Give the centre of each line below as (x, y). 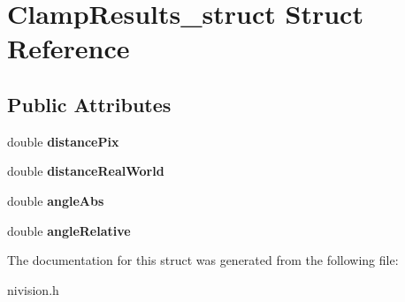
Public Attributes (89, 104)
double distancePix (63, 141)
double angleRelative (69, 230)
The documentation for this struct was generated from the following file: (203, 260)
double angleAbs (56, 200)
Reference (69, 48)
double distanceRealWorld (86, 171)
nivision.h (33, 289)
